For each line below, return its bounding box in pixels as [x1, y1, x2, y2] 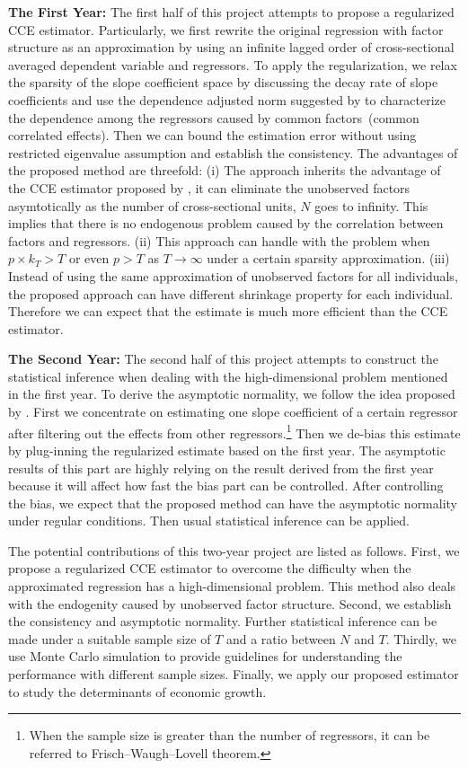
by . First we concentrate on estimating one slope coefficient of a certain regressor [8, 402, 458, 421]
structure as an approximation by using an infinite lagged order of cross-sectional [8, 38, 455, 57]
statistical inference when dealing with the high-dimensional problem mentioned [8, 366, 448, 385]
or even [68, 249, 110, 268]
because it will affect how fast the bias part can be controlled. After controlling [8, 476, 444, 495]
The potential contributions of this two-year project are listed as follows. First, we [8, 541, 460, 560]
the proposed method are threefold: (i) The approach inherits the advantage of [8, 161, 441, 180]
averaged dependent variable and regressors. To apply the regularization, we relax [8, 55, 457, 74]
